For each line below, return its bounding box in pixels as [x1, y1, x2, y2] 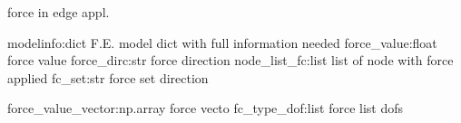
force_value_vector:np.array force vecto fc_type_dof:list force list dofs [7, 99, 404, 118]
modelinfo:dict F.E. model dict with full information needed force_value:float [7, 33, 437, 52]
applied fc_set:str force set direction [7, 68, 209, 87]
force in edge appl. [7, 3, 110, 21]
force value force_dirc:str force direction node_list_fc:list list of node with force [7, 51, 454, 70]
